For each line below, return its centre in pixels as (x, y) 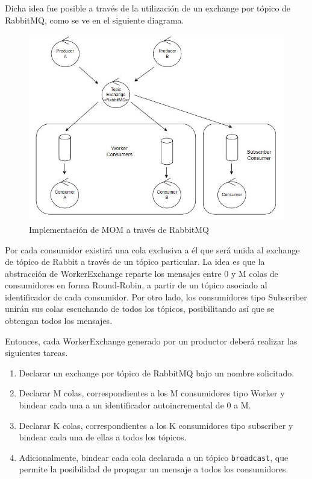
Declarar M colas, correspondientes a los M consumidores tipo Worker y (152, 393)
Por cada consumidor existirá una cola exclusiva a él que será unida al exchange (152, 249)
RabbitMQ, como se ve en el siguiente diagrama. (95, 20)
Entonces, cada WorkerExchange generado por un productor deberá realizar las (151, 341)
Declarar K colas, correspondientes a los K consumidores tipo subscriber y (156, 425)
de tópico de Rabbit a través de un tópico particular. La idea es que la (135, 262)
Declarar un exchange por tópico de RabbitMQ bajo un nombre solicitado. (157, 373)
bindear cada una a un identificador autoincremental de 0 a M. (135, 405)
